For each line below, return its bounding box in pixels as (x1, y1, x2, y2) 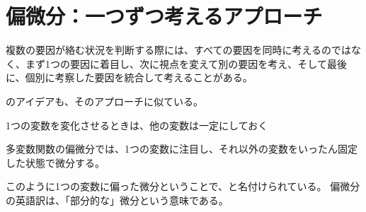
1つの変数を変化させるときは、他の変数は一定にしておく (6, 117, 268, 132)
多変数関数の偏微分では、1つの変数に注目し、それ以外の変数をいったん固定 (6, 141, 358, 156)
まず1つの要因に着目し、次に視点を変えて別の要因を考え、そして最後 (25, 56, 347, 71)
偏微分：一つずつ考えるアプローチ (6, 1, 323, 30)
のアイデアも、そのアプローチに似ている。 (6, 93, 203, 108)
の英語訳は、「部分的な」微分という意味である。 (6, 192, 229, 207)
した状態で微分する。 (6, 155, 105, 170)
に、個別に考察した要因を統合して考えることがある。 (6, 70, 253, 85)
